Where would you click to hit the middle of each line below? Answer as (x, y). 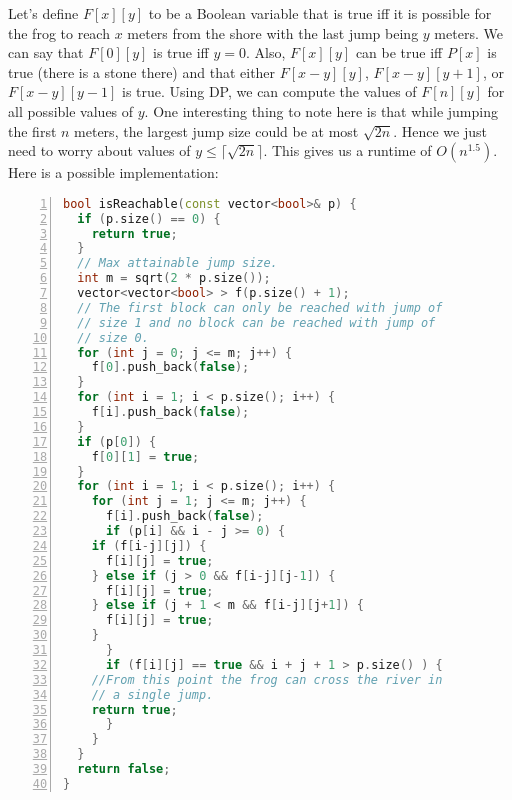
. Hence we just (440, 130)
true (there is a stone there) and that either (142, 71)
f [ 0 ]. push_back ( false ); (170, 367)
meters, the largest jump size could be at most (216, 130)
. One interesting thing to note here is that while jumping (321, 110)
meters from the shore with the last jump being (273, 32)
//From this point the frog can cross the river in (267, 679)
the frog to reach (59, 32)
